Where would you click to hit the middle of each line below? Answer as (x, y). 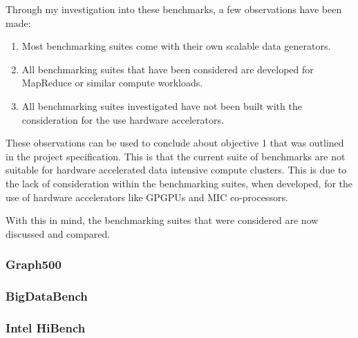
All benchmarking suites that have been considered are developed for (168, 69)
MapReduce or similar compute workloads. (112, 83)
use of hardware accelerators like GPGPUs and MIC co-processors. (147, 197)
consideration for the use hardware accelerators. (123, 119)
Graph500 (34, 264)
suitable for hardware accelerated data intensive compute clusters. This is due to (176, 170)
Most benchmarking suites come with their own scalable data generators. (176, 46)
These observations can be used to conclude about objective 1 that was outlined (175, 143)
